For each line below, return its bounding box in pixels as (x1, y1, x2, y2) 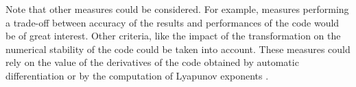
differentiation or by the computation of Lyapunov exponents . (5, 68, 269, 82)
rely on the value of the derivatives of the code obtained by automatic (5, 55, 299, 69)
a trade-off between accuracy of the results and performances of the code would (5, 15, 340, 29)
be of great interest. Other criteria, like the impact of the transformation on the (5, 29, 341, 43)
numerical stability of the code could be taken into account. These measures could (5, 41, 351, 56)
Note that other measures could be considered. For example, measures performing (5, 2, 349, 16)
